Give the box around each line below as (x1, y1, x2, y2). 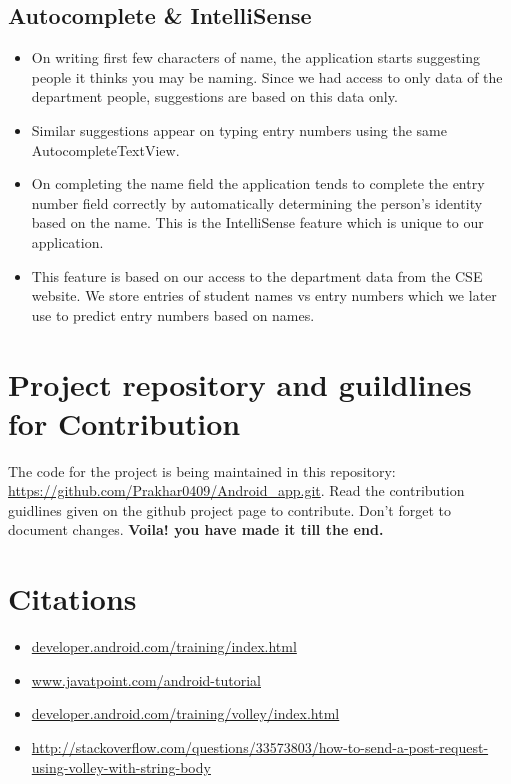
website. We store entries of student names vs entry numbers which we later (31, 285, 497, 306)
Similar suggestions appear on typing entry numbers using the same (31, 119, 447, 140)
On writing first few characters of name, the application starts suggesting (31, 47, 481, 68)
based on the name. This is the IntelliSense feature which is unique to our (31, 212, 484, 233)
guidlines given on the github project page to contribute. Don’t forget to (8, 499, 451, 520)
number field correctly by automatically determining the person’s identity (31, 192, 483, 213)
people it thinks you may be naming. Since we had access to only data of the (31, 66, 503, 87)
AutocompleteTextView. (31, 139, 180, 160)
